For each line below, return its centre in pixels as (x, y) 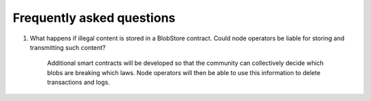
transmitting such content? (68, 47)
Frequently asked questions (94, 18)
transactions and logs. (78, 83)
